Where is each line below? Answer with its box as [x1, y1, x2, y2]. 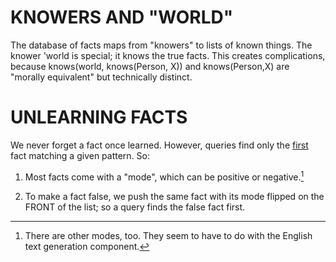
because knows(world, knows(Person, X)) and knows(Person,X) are [10, 60, 290, 72]
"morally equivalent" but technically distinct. [10, 71, 193, 83]
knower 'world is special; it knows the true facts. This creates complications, [10, 49, 326, 61]
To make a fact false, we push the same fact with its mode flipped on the [24, 190, 325, 202]
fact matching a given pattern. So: [10, 149, 151, 161]
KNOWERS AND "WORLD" [10, 6, 234, 29]
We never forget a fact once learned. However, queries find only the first [10, 139, 309, 151]
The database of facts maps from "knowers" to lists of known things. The [10, 39, 313, 51]
